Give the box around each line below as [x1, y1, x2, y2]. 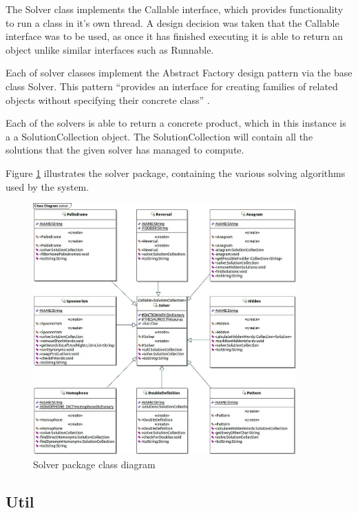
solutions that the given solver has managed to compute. [6, 143, 244, 157]
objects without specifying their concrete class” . [6, 92, 210, 107]
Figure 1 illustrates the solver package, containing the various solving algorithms [6, 165, 346, 180]
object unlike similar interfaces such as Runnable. [6, 42, 214, 56]
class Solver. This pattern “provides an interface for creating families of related [6, 78, 338, 93]
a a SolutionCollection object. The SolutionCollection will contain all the [6, 129, 313, 143]
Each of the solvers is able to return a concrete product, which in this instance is [6, 116, 346, 130]
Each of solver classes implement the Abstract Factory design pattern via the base [6, 65, 352, 80]
